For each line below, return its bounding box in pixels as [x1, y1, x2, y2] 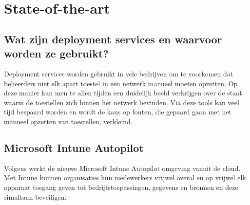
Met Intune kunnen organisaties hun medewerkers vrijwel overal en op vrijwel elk [4, 172, 246, 183]
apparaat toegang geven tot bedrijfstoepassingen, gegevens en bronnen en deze [4, 182, 238, 192]
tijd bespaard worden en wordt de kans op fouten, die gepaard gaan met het [4, 107, 231, 117]
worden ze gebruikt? [4, 46, 109, 61]
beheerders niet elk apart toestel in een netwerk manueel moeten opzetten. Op [4, 78, 238, 88]
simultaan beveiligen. [4, 191, 67, 202]
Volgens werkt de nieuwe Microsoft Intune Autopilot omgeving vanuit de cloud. [4, 163, 241, 173]
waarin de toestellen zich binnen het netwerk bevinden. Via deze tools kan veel [4, 97, 239, 107]
